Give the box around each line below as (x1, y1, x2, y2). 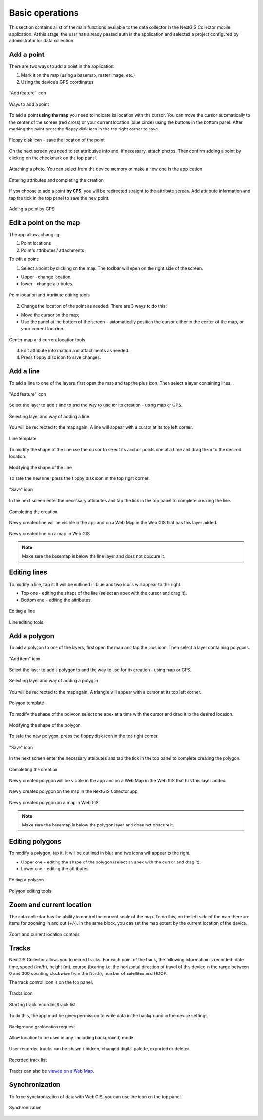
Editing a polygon (9, 877, 44, 883)
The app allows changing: (9, 232, 61, 237)
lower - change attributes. (21, 281, 74, 287)
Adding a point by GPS (9, 206, 55, 212)
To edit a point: (9, 256, 39, 262)
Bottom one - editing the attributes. (21, 597, 92, 603)
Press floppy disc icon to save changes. (21, 354, 101, 360)
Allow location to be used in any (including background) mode (9, 1035, 134, 1041)
